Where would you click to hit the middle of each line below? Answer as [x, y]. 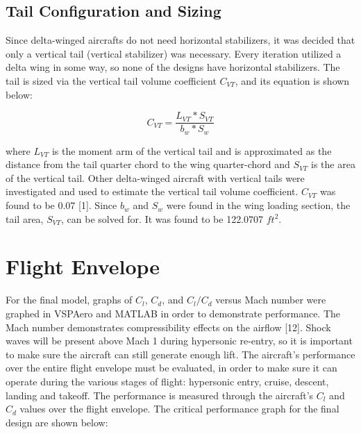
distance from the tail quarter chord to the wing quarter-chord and [148, 164]
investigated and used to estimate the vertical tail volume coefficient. [152, 191]
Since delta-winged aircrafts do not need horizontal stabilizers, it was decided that [180, 40]
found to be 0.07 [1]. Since [61, 205]
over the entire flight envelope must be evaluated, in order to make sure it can [171, 368]
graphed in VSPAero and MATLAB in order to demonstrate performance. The [173, 313]
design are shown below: [57, 422]
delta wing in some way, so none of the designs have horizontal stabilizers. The [173, 67]
